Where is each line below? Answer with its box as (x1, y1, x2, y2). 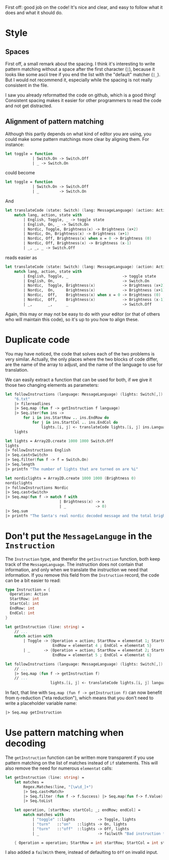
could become (5, 170, 35, 176)
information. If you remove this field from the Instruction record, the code (5, 572, 159, 578)
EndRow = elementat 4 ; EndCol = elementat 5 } (52, 643, 152, 648)
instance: (5, 141, 25, 147)
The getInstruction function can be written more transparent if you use (5, 754, 154, 761)
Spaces (5, 47, 30, 56)
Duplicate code (5, 334, 70, 345)
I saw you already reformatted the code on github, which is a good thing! (5, 92, 156, 98)
